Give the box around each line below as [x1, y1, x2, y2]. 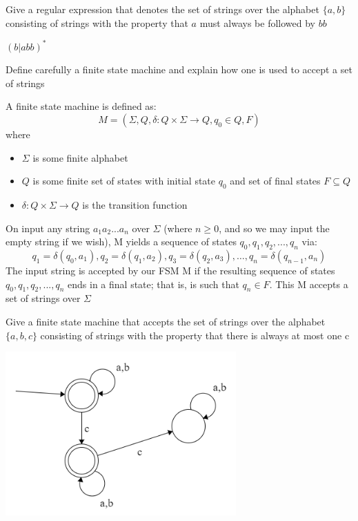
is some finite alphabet [32, 150, 128, 164]
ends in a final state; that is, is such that [68, 276, 239, 291]
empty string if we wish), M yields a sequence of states [6, 234, 237, 249]
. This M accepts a [269, 276, 348, 291]
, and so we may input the [219, 220, 330, 235]
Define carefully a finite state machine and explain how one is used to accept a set [6, 62, 352, 77]
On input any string [6, 220, 90, 235]
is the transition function [82, 198, 188, 212]
